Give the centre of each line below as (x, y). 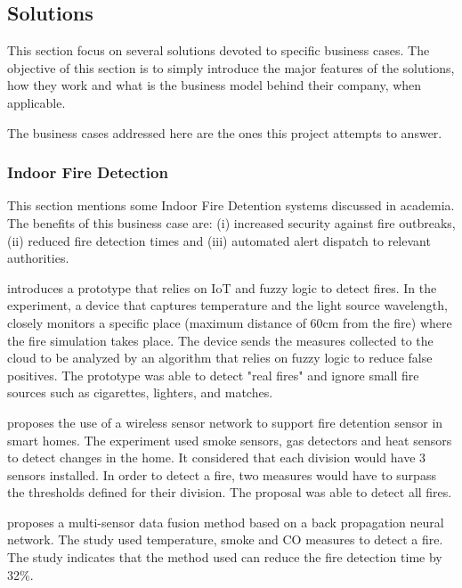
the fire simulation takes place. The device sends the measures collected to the (220, 340)
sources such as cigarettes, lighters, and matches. (140, 392)
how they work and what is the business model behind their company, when (215, 85)
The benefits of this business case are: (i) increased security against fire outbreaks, (231, 222)
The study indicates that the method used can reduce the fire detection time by (225, 557)
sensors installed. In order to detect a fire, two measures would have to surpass (222, 474)
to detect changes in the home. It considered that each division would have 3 (217, 457)
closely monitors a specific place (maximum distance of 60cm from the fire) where (230, 322)
